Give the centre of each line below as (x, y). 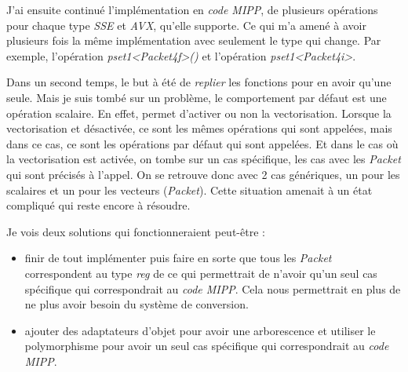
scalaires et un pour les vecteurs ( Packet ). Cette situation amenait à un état (189, 190)
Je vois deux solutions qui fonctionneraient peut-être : (136, 231)
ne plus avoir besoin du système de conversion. (137, 304)
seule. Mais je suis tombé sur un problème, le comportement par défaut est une (197, 97)
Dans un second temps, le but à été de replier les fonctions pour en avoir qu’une (199, 82)
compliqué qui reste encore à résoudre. (98, 205)
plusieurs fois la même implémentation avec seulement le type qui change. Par (194, 40)
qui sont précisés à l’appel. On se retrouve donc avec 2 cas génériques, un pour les (203, 174)
